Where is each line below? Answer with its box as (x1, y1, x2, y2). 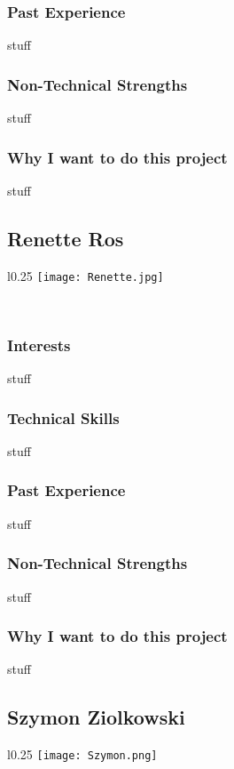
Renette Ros (7, 224, 124, 252)
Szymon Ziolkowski (7, 703, 185, 731)
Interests (7, 333, 71, 356)
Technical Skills (7, 406, 120, 429)
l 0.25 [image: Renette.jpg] (7, 266, 164, 284)
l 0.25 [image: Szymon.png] (7, 745, 158, 764)
